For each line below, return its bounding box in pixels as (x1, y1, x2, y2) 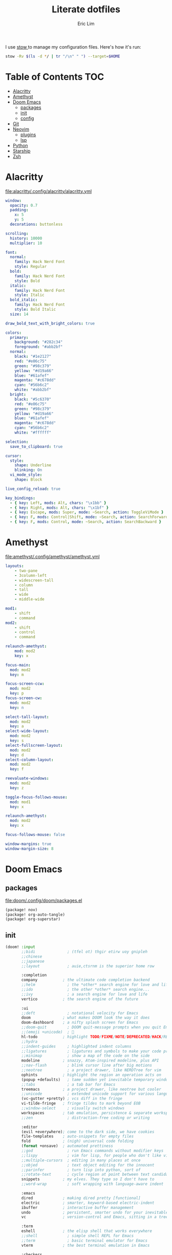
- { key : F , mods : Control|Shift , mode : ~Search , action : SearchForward (10, 514, 168, 520)
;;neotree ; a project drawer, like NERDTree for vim (21, 1068, 161, 1073)
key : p (10, 691, 24, 696)
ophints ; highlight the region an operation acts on (21, 1072, 161, 1077)
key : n (10, 705, 24, 710)
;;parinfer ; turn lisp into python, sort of (21, 1167, 141, 1173)
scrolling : (5, 231, 29, 236)
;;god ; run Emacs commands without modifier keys (21, 1148, 164, 1154)
